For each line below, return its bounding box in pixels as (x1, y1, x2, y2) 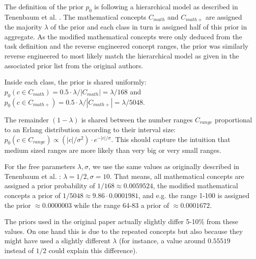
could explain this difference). (48, 245, 138, 255)
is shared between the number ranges (81, 114, 193, 124)
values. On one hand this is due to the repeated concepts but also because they (4, 226, 243, 236)
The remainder (4, 114, 49, 124)
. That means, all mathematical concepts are (110, 171, 244, 181)
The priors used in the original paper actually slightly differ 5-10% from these (4, 216, 238, 227)
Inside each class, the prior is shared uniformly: (4, 77, 147, 87)
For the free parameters (4, 161, 75, 172)
